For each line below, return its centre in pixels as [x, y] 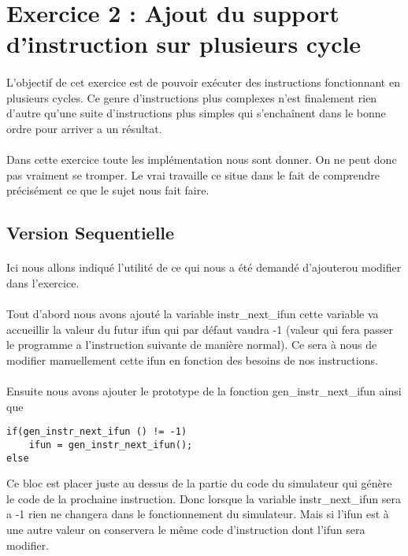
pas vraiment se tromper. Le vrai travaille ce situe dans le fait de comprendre [193, 174]
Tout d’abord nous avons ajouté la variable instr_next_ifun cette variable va [193, 314]
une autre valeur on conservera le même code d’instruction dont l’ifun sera [186, 529]
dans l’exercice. [43, 282]
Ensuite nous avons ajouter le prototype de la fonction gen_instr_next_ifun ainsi [204, 391]
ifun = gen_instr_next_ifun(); [111, 445]
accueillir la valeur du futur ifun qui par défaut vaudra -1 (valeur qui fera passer [200, 329]
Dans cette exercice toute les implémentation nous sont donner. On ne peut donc [202, 159]
